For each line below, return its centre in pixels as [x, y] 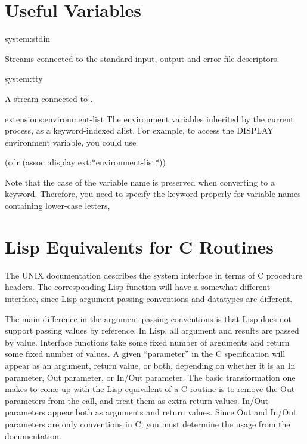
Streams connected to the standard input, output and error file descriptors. [142, 58]
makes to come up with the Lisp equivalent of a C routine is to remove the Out [150, 389]
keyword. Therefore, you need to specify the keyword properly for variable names [153, 194]
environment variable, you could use [71, 142]
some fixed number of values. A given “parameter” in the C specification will [145, 354]
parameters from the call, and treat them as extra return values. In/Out [137, 400]
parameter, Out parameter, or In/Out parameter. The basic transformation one [150, 377]
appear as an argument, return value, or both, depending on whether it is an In [150, 365]
